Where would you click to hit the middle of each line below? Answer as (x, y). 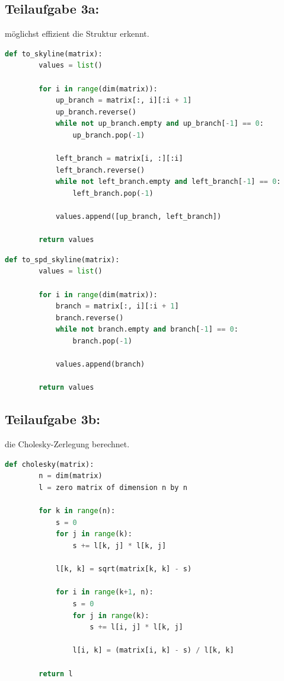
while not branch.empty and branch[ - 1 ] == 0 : (147, 330)
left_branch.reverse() (100, 170)
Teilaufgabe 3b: (52, 419)
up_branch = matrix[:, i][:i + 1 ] (124, 101)
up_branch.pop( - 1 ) (109, 135)
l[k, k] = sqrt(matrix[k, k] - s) (124, 569)
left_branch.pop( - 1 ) (113, 193)
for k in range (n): (77, 511)
